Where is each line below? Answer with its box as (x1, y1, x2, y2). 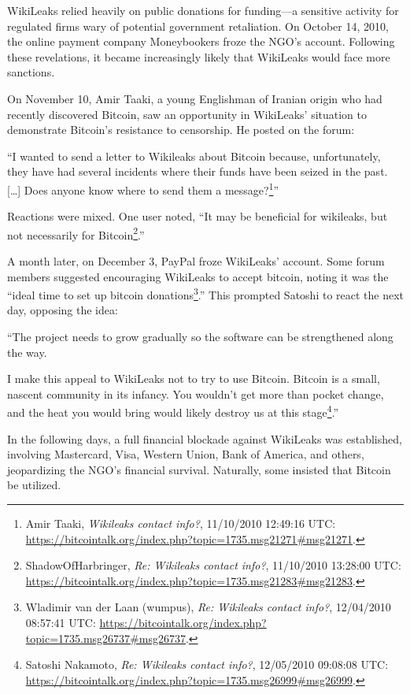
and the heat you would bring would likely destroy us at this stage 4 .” (7, 402, 339, 421)
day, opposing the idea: (7, 302, 118, 318)
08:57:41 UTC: (25, 614, 96, 631)
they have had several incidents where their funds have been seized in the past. (7, 163, 388, 180)
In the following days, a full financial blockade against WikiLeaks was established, (7, 430, 402, 447)
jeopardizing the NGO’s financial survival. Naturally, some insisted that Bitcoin (7, 461, 391, 477)
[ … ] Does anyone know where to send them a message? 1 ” (7, 179, 279, 198)
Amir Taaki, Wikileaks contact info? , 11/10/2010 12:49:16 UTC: (25, 515, 336, 532)
